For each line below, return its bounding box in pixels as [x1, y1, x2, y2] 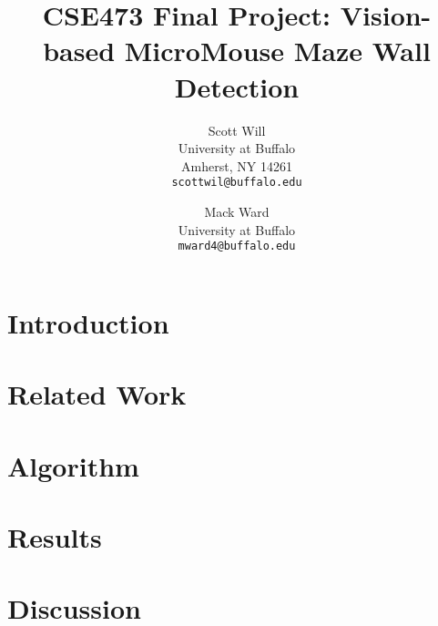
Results [7, 518, 102, 555]
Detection [174, 67, 300, 105]
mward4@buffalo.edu [178, 240, 296, 253]
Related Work [7, 375, 187, 413]
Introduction [7, 303, 169, 341]
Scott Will [208, 120, 266, 139]
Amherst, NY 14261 [181, 156, 292, 175]
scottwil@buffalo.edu [171, 176, 302, 190]
